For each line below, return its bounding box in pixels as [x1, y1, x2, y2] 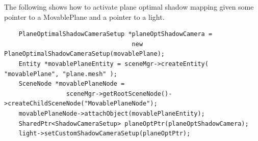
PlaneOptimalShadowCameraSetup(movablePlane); [4, 50, 165, 58]
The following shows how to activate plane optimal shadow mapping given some [4, 2, 254, 12]
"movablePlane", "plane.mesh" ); [4, 70, 117, 78]
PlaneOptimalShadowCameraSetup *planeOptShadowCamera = [18, 30, 213, 38]
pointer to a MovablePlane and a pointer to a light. [4, 11, 165, 22]
